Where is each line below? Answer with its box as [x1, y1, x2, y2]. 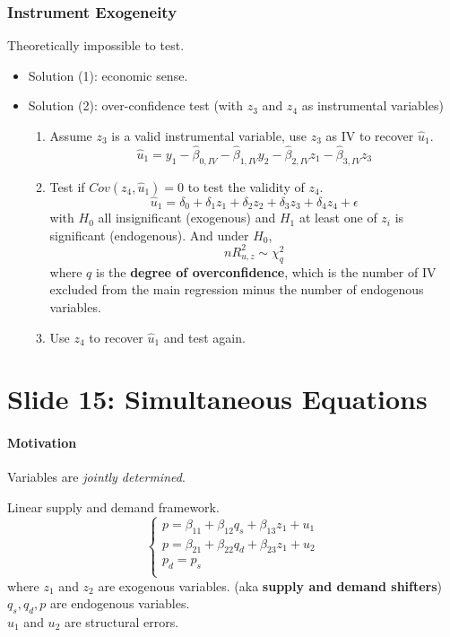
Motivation [7, 433, 77, 452]
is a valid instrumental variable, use [111, 127, 307, 144]
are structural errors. [64, 612, 179, 631]
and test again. [163, 327, 246, 346]
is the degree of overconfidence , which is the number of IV [95, 262, 437, 281]
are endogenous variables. [49, 594, 190, 613]
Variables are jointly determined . [7, 467, 186, 486]
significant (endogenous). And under [49, 225, 249, 244]
